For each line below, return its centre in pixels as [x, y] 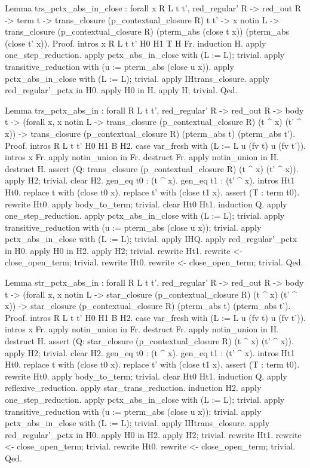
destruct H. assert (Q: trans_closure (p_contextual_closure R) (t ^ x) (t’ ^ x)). [152, 168]
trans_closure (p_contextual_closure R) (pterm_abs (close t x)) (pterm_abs [147, 31]
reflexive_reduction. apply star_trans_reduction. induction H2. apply [133, 388]
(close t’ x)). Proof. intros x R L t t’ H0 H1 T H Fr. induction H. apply [136, 43]
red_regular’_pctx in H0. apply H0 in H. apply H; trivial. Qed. [121, 90]
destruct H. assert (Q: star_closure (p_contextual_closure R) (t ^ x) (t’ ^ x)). [149, 341]
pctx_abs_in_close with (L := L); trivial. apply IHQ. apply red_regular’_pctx [151, 239]
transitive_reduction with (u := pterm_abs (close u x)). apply [119, 66]
